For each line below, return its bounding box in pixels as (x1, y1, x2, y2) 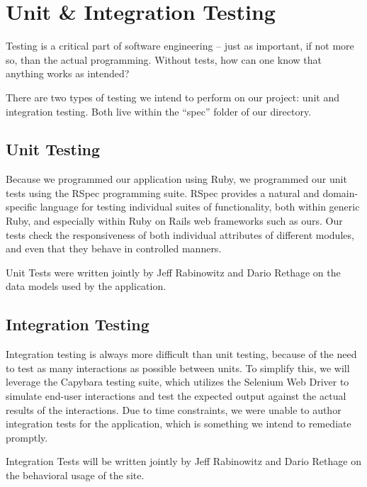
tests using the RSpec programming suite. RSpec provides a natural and (6, 185, 320, 200)
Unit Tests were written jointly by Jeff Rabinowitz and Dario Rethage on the (6, 264, 341, 279)
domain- (322, 185, 358, 200)
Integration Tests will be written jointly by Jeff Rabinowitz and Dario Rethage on (6, 454, 361, 469)
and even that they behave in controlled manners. (6, 241, 222, 256)
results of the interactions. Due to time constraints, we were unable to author (6, 402, 341, 417)
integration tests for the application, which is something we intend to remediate (6, 416, 351, 431)
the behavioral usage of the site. (6, 468, 145, 482)
